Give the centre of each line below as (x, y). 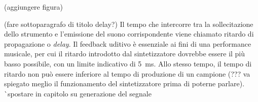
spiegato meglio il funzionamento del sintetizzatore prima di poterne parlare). (124, 83)
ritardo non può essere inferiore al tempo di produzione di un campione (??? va (127, 73)
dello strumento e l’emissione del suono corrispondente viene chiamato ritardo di (129, 34)
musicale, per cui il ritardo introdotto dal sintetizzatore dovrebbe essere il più (125, 54)
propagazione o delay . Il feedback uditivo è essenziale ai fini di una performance (128, 43)
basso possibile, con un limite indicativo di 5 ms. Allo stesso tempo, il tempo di (128, 63)
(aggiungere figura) (33, 7)
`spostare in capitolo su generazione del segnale (78, 93)
